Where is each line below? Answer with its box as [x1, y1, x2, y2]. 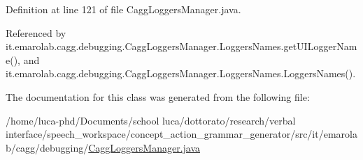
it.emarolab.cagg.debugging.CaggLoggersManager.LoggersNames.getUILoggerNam [6, 39, 357, 54]
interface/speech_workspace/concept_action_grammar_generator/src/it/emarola [6, 127, 357, 141]
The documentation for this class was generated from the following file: [6, 89, 310, 104]
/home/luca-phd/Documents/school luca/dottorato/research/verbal [6, 113, 296, 127]
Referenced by [6, 25, 66, 40]
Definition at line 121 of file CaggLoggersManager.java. [6, 2, 241, 16]
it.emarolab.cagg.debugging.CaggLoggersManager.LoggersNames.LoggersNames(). [6, 66, 356, 81]
